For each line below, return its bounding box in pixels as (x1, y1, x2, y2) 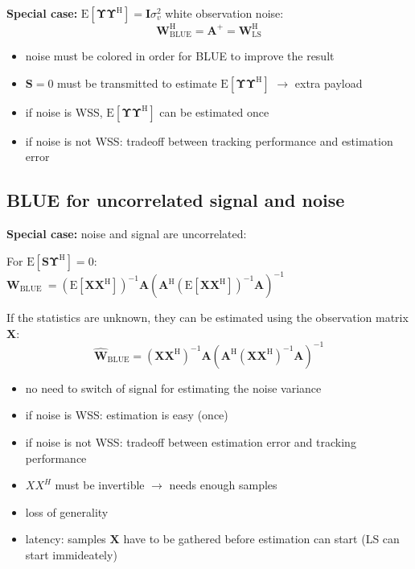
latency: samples (25, 530, 106, 547)
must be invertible (55, 476, 145, 493)
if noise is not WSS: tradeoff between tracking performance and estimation (25, 132, 393, 149)
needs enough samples (169, 476, 277, 493)
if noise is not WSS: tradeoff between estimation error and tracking (25, 433, 356, 450)
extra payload (294, 74, 363, 91)
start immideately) (25, 546, 117, 563)
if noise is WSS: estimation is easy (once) (25, 406, 228, 423)
